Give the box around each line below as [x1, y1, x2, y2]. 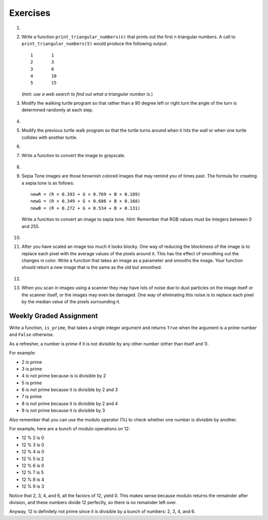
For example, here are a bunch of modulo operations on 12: [9, 426, 130, 432]
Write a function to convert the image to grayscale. [21, 153, 126, 159]
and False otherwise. [9, 332, 54, 338]
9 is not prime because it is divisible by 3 [21, 407, 105, 413]
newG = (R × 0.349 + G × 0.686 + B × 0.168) [30, 198, 141, 204]
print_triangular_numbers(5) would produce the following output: [21, 41, 168, 47]
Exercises [9, 7, 51, 18]
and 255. [21, 223, 40, 229]
